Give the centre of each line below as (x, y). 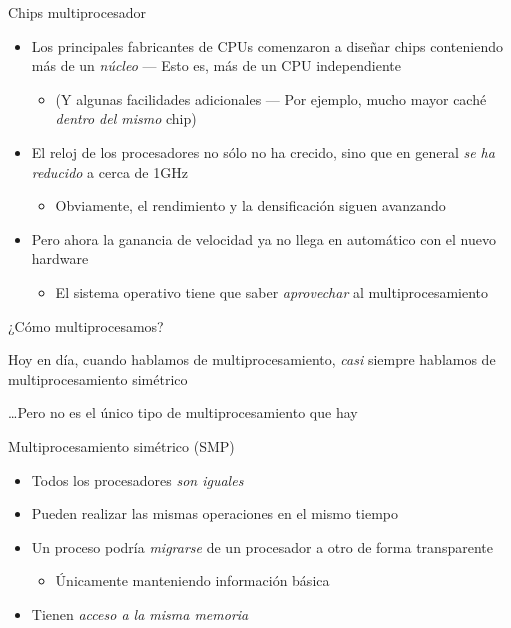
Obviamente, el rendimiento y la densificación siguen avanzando (250, 205)
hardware (60, 258)
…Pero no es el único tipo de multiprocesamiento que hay (183, 412)
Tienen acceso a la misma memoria (140, 613)
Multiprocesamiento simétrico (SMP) (121, 445)
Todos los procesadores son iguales (137, 479)
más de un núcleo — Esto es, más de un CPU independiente (216, 65)
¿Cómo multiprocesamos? (86, 325)
